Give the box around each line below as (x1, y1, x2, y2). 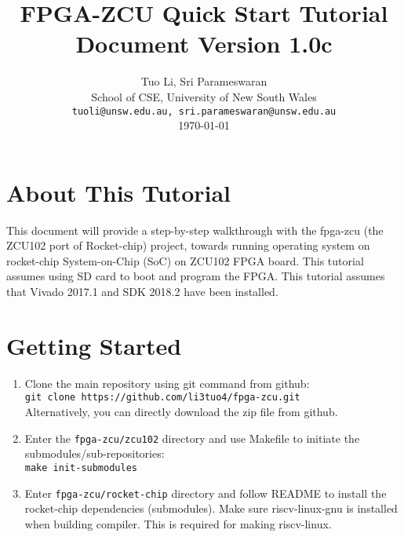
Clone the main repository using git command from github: (24, 374, 310, 391)
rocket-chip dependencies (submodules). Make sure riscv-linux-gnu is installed (24, 500, 398, 517)
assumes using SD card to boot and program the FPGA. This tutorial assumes (6, 268, 385, 284)
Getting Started (6, 329, 182, 361)
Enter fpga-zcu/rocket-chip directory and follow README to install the (24, 484, 387, 501)
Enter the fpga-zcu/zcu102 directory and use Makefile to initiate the (24, 429, 360, 446)
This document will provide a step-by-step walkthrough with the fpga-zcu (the (6, 221, 384, 238)
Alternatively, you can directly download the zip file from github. (24, 404, 338, 420)
